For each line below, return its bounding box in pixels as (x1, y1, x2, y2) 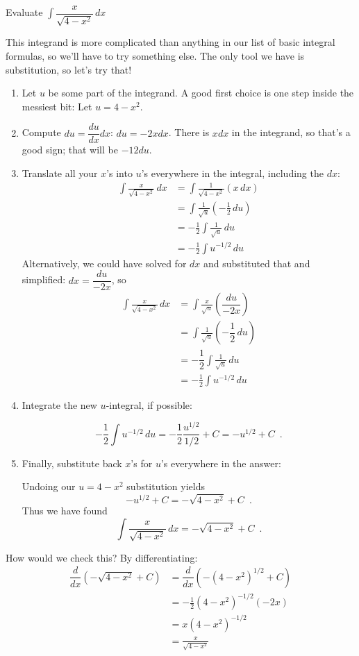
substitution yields (126, 479, 205, 494)
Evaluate (6, 5, 43, 19)
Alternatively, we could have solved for (22, 255, 187, 270)
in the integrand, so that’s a (231, 125, 351, 140)
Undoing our (22, 479, 76, 494)
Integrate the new (22, 397, 97, 412)
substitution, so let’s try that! (6, 62, 132, 76)
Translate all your (22, 166, 98, 180)
